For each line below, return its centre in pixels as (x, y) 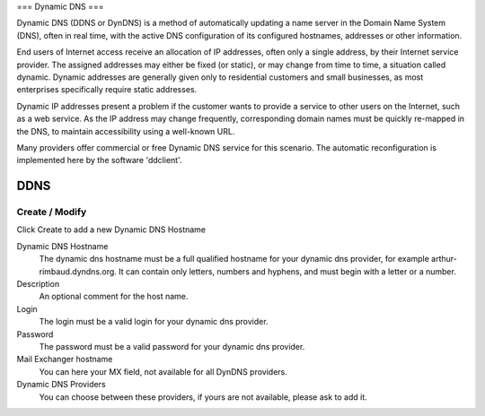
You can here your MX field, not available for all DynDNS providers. (163, 371)
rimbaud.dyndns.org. (78, 271)
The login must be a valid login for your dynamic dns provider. (154, 322)
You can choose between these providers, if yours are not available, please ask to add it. (203, 397)
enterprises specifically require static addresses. (107, 90)
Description (38, 284)
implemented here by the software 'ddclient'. (99, 160)
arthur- (444, 259)
